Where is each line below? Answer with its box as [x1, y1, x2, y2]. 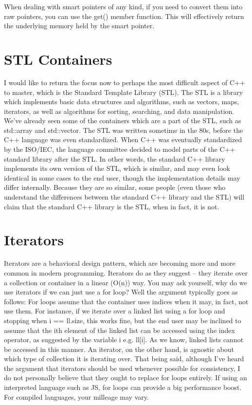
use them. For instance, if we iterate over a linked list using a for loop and [4, 306, 225, 316]
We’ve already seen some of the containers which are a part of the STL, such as [4, 115, 241, 126]
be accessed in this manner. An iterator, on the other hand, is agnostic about [4, 344, 234, 354]
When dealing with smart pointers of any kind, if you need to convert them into [4, 1, 243, 11]
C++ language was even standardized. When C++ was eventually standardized [4, 134, 242, 145]
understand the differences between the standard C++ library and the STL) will [4, 192, 245, 202]
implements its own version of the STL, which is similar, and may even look [4, 163, 230, 173]
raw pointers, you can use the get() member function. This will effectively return [4, 11, 244, 21]
